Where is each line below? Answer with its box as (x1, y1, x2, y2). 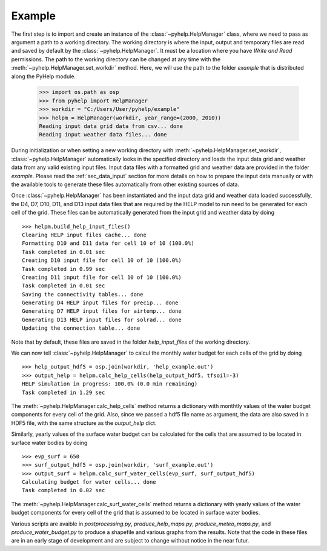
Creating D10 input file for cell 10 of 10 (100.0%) (22, 257, 182, 264)
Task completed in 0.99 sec (22, 265, 105, 272)
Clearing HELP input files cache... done (22, 231, 147, 238)
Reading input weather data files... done (39, 131, 167, 138)
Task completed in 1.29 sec (22, 389, 105, 396)
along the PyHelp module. (11, 73, 76, 80)
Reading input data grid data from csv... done (39, 123, 183, 130)
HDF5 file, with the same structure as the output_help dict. (11, 419, 157, 427)
